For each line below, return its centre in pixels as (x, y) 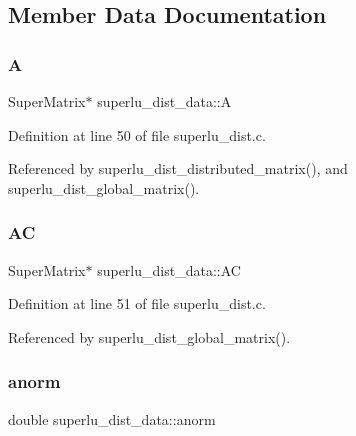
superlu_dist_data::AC (169, 269)
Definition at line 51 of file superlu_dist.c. (137, 303)
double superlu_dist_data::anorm (112, 418)
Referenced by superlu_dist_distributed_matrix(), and (178, 168)
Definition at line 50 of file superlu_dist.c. (137, 134)
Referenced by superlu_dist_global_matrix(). (149, 336)
